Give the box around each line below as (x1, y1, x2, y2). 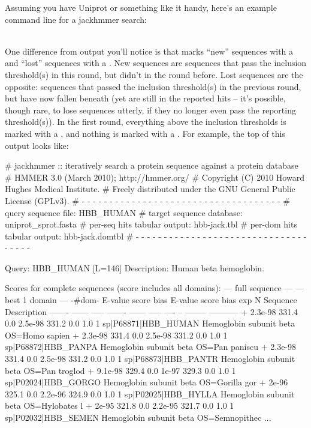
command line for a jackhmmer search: (5, 13, 147, 25)
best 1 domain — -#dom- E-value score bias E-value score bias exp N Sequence (5, 294, 297, 306)
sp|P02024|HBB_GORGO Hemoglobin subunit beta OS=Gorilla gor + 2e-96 (5, 376, 288, 388)
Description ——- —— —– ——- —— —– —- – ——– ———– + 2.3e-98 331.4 (5, 305, 298, 318)
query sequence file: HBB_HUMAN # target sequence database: (5, 206, 243, 219)
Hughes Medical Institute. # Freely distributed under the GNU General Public (5, 182, 295, 195)
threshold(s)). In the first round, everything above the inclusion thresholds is (5, 115, 286, 128)
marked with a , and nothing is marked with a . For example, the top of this (5, 127, 285, 139)
